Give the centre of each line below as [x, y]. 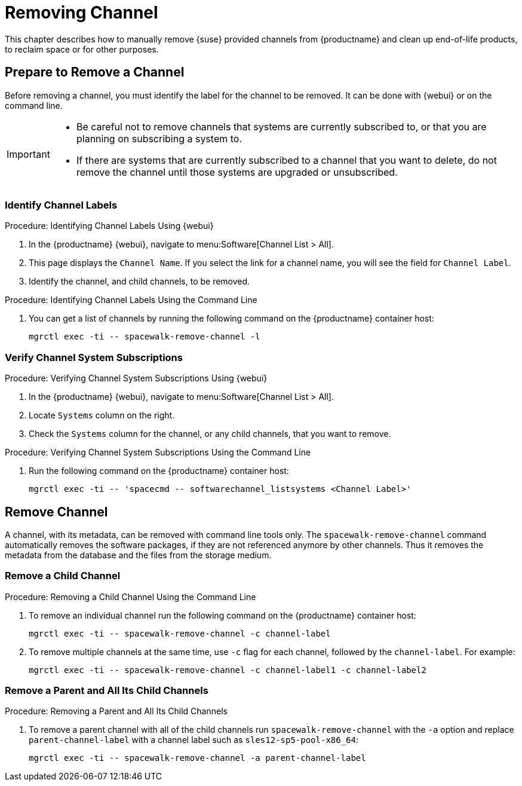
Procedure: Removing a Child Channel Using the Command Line [130, 597]
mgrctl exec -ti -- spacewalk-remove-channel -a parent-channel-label [197, 758]
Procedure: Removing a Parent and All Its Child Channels [116, 711]
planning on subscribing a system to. [159, 138]
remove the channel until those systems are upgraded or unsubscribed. [237, 172]
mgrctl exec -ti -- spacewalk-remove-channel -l [145, 337]
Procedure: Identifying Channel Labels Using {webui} [109, 226]
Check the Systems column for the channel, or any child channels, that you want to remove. [210, 434]
